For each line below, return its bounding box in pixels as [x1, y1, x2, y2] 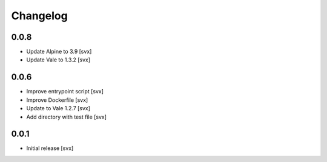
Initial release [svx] [26, 145, 74, 152]
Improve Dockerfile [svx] [26, 96, 88, 104]
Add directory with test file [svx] [26, 113, 107, 120]
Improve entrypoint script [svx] [26, 88, 104, 95]
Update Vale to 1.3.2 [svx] [26, 56, 91, 63]
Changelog [11, 9, 68, 22]
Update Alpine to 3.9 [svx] [26, 48, 92, 55]
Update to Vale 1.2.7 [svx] [26, 105, 91, 112]
